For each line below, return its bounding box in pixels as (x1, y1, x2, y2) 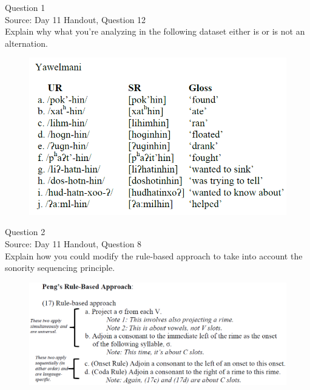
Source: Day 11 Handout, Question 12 (5, 13, 146, 26)
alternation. (5, 36, 48, 49)
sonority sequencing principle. (5, 261, 115, 274)
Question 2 (5, 225, 45, 238)
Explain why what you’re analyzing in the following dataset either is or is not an (5, 25, 305, 38)
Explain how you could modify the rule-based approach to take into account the (5, 249, 303, 262)
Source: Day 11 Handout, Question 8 (5, 238, 142, 250)
